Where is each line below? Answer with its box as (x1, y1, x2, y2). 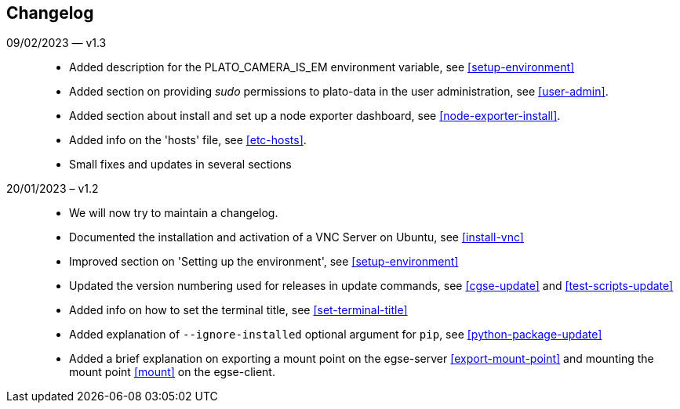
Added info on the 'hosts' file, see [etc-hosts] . (69, 133, 307, 147)
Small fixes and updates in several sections (69, 157, 292, 172)
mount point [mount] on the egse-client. (69, 365, 275, 379)
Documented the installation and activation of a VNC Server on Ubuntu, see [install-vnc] (69, 230, 524, 244)
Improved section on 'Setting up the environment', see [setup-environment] (69, 255, 459, 269)
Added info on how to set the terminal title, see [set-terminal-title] (69, 303, 408, 317)
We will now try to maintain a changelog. (69, 206, 278, 220)
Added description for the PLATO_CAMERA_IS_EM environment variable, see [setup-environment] (69, 60, 575, 74)
